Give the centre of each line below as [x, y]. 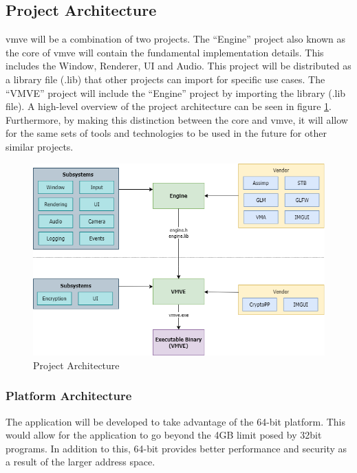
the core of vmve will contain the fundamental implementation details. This [165, 52]
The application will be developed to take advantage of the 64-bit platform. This [176, 421]
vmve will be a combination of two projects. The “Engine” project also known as [175, 39]
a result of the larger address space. [80, 462]
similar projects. [40, 146]
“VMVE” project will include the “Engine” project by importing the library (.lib [176, 92]
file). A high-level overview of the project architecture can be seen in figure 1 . [169, 106]
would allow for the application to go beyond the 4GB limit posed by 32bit [164, 435]
